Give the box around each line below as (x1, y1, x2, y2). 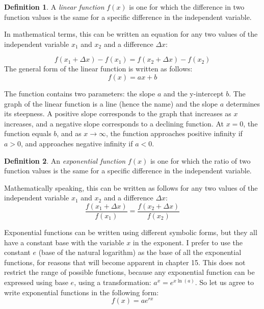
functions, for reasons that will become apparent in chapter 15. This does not (4, 256, 246, 267)
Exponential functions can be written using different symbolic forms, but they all (4, 226, 257, 237)
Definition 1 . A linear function (4, 2, 104, 12)
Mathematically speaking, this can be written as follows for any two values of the (4, 182, 258, 193)
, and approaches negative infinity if (21, 138, 133, 148)
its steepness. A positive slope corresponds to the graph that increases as (4, 108, 231, 119)
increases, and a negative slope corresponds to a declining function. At (4, 118, 224, 128)
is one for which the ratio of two (150, 155, 251, 166)
